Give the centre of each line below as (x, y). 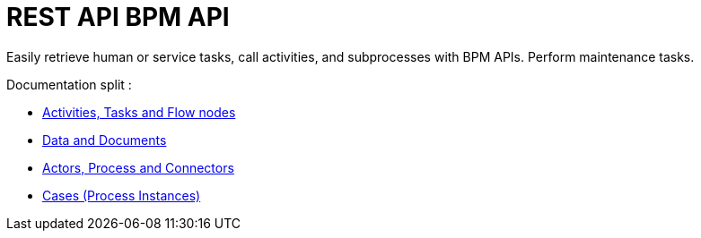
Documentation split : (69, 84)
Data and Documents (105, 140)
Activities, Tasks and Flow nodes (139, 112)
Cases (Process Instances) (122, 195)
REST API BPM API (118, 17)
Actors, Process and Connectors (138, 167)
